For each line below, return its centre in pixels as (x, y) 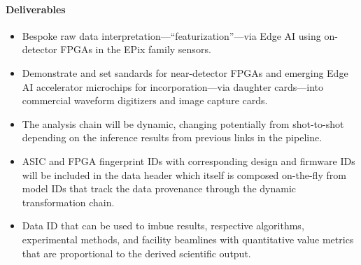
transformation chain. (68, 202)
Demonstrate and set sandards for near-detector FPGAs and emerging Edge (185, 72)
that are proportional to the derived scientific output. (136, 253)
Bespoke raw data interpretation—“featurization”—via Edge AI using (171, 35)
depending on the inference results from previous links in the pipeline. (172, 137)
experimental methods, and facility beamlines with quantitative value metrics (188, 239)
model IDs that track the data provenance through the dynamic (159, 188)
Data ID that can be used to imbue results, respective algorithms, (163, 225)
